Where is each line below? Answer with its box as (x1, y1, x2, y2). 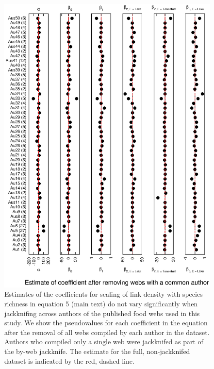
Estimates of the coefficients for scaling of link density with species (4, 289, 203, 299)
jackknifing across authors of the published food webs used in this (4, 308, 200, 318)
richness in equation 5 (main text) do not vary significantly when (4, 298, 198, 308)
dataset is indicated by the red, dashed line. (4, 355, 134, 366)
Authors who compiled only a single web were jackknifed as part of (4, 336, 203, 347)
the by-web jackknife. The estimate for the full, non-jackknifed (4, 346, 190, 356)
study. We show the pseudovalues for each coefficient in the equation (4, 318, 208, 328)
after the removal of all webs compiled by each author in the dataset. (4, 327, 210, 337)
